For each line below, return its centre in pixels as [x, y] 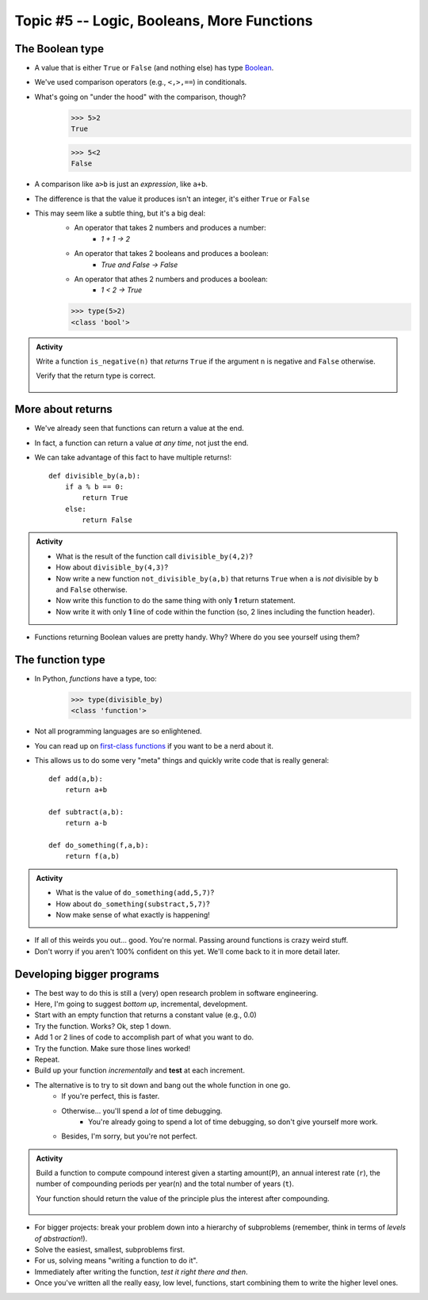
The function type [60, 660]
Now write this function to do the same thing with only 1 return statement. [176, 600]
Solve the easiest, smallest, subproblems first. [110, 1250]
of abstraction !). [61, 1238]
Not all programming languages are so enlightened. [118, 731]
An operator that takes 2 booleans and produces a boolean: [171, 254]
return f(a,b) [92, 856]
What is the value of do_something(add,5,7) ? [135, 893]
